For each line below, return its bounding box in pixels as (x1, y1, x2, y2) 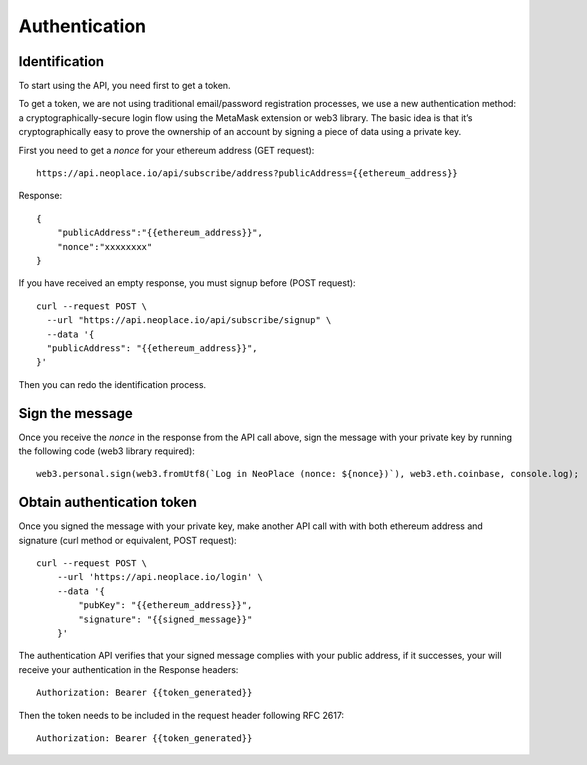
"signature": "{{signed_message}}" (78, 613, 253, 625)
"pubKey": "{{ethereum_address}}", (78, 600, 253, 611)
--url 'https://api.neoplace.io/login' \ (56, 571, 264, 583)
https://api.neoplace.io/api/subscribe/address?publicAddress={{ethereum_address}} (36, 168, 459, 179)
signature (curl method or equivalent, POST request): (18, 534, 237, 546)
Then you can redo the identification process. (18, 378, 207, 390)
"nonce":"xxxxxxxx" (56, 241, 153, 252)
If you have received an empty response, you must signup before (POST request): (18, 277, 356, 289)
